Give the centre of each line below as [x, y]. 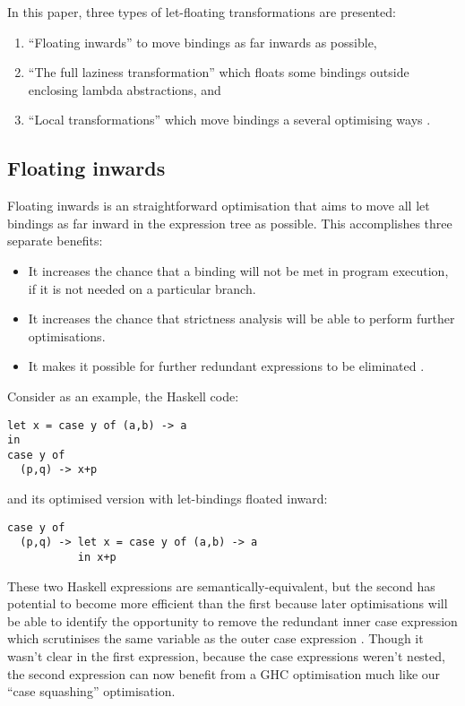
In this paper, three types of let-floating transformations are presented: [202, 12]
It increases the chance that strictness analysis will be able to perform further [241, 319]
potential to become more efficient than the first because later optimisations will [228, 603]
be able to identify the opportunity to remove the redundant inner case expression [232, 620]
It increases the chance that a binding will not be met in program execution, [238, 270]
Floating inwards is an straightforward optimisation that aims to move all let [219, 206]
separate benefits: [55, 241]
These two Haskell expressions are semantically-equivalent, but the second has [221, 585]
